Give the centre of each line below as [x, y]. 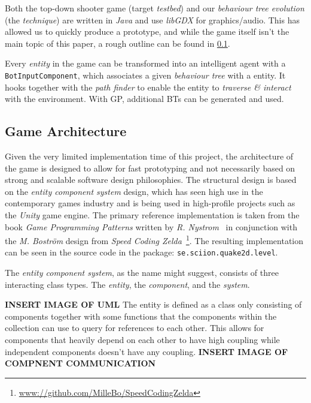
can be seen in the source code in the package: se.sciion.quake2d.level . [141, 252]
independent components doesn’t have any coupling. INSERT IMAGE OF [147, 351]
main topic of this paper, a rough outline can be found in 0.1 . [118, 43]
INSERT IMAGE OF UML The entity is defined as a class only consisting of [153, 304]
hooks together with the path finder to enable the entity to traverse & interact [148, 87]
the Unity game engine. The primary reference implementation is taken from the [152, 214]
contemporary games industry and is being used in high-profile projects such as [150, 203]
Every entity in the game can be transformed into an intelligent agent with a [145, 63]
